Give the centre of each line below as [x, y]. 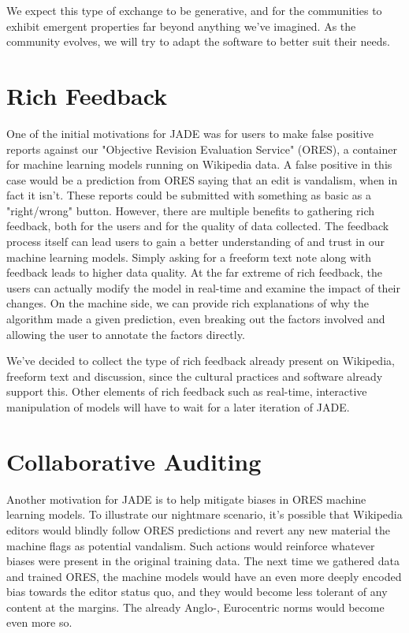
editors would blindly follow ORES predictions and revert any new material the [198, 529]
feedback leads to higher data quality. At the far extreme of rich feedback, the [195, 272]
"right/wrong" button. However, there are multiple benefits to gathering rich [191, 210]
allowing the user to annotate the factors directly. [126, 334]
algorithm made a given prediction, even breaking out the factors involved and [196, 319]
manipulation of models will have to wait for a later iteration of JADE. [178, 407]
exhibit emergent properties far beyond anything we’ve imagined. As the [181, 26]
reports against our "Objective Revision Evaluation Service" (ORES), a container [202, 149]
